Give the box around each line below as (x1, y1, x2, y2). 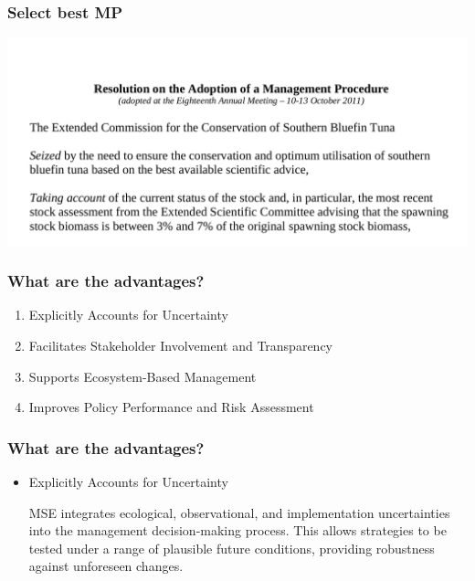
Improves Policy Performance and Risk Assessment (28, 397, 314, 417)
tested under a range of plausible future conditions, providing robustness (28, 538, 435, 557)
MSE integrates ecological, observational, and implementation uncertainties (28, 502, 450, 522)
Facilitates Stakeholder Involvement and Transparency (28, 336, 333, 355)
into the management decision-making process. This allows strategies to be (28, 521, 447, 540)
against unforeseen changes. (28, 556, 184, 576)
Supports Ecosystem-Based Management (28, 366, 257, 386)
